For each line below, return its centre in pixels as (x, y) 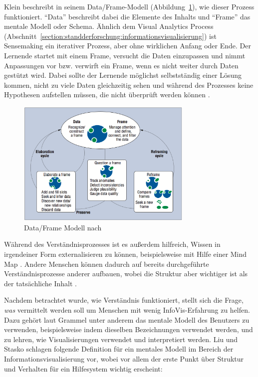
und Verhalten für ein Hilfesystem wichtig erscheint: (83, 368)
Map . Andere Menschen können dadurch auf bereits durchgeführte (107, 264)
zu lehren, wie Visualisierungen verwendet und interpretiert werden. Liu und (121, 339)
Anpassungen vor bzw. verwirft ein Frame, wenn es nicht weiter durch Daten (121, 65)
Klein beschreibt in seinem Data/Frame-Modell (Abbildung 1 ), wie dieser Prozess (129, 6)
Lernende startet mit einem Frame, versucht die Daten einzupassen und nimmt (125, 55)
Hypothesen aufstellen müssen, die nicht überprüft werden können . (107, 94)
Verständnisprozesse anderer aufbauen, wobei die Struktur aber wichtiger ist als (126, 274)
